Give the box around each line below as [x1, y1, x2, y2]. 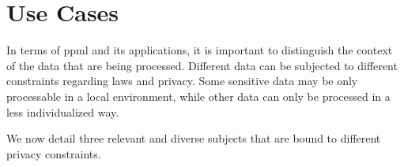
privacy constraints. [6, 145, 101, 161]
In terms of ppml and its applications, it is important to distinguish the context [6, 42, 393, 58]
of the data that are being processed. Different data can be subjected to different [6, 57, 398, 73]
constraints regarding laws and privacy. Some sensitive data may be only [6, 72, 358, 89]
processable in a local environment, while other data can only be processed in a [6, 87, 391, 104]
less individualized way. [6, 103, 119, 120]
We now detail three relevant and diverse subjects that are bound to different [6, 130, 381, 147]
